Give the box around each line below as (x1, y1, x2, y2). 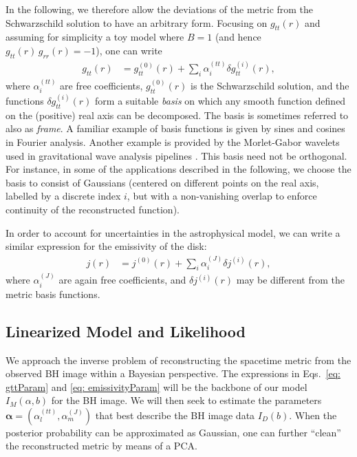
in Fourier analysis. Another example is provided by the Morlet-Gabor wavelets (6, 135, 340, 149)
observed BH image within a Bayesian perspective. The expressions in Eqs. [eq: (6, 366, 340, 381)
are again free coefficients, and (58, 273, 186, 287)
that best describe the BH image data (95, 407, 255, 422)
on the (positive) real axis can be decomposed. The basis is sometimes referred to (6, 107, 349, 122)
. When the (289, 407, 337, 422)
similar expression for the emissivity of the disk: (6, 239, 207, 253)
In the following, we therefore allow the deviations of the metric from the (6, 2, 314, 16)
